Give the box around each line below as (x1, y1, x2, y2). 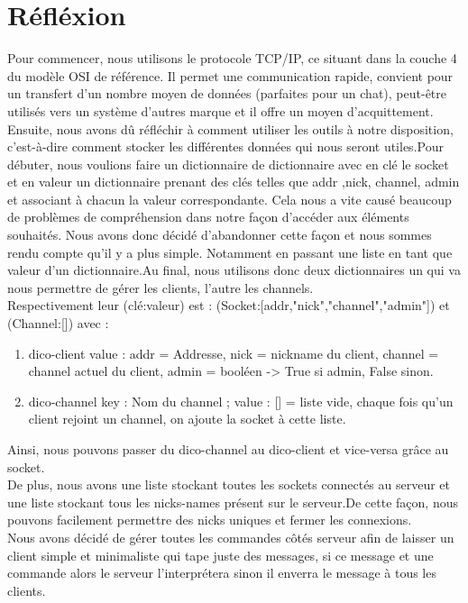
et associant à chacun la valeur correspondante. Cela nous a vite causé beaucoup (7, 189, 452, 208)
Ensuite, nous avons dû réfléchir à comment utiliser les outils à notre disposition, (7, 119, 454, 138)
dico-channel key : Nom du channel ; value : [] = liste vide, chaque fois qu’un (28, 391, 454, 410)
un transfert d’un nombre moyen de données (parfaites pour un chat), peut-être (7, 84, 447, 103)
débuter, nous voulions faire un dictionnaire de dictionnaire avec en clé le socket (7, 154, 449, 173)
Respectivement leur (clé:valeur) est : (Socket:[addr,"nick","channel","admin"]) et (7, 296, 450, 315)
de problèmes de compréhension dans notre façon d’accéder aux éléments (7, 207, 409, 226)
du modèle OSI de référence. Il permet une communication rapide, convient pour (7, 66, 454, 85)
